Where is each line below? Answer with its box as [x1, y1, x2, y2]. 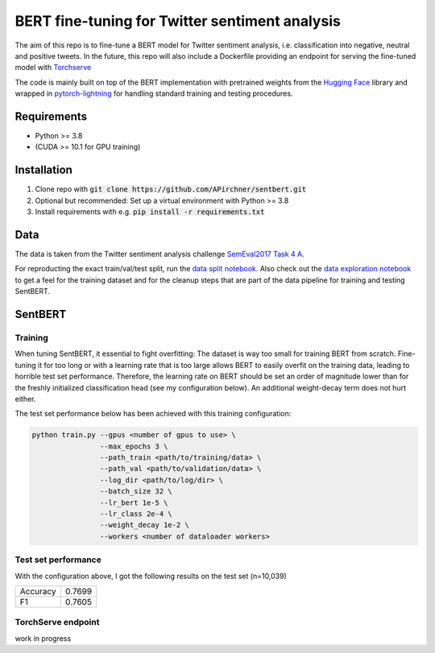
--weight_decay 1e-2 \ [99, 520, 189, 530]
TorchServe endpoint [14, 617, 100, 628]
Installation [14, 163, 72, 177]
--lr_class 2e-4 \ [99, 510, 172, 519]
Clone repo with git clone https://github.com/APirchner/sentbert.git [35, 184, 307, 194]
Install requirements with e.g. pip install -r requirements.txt [35, 207, 265, 217]
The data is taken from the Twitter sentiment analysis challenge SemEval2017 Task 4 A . [14, 250, 305, 258]
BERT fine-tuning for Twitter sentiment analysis [14, 12, 342, 30]
